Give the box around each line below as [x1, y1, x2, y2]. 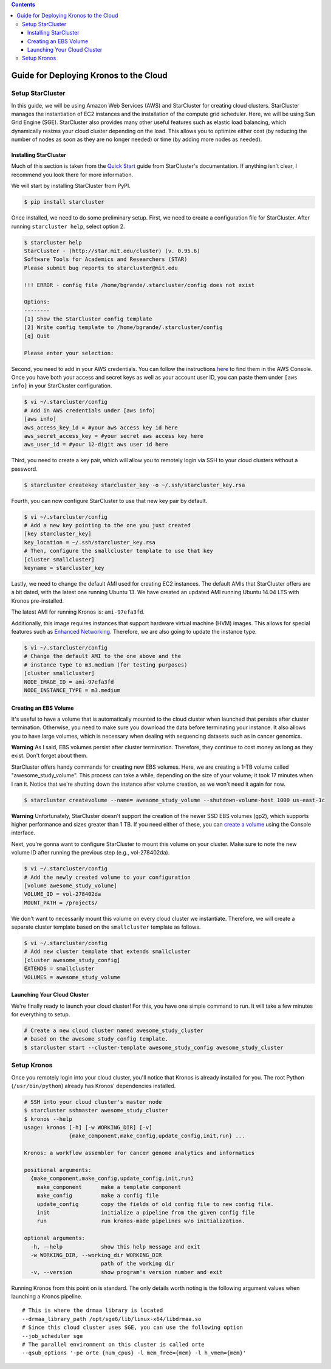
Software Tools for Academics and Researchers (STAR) [24, 256, 188, 263]
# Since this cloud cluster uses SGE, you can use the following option [22, 1324, 243, 1331]
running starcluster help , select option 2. [11, 223, 125, 230]
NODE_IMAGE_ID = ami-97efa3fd [24, 678, 114, 685]
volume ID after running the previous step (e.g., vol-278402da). [11, 849, 170, 856]
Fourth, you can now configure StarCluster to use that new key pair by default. [11, 497, 208, 504]
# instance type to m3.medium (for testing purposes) [24, 661, 188, 668]
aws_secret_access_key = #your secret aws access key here [24, 432, 203, 439]
